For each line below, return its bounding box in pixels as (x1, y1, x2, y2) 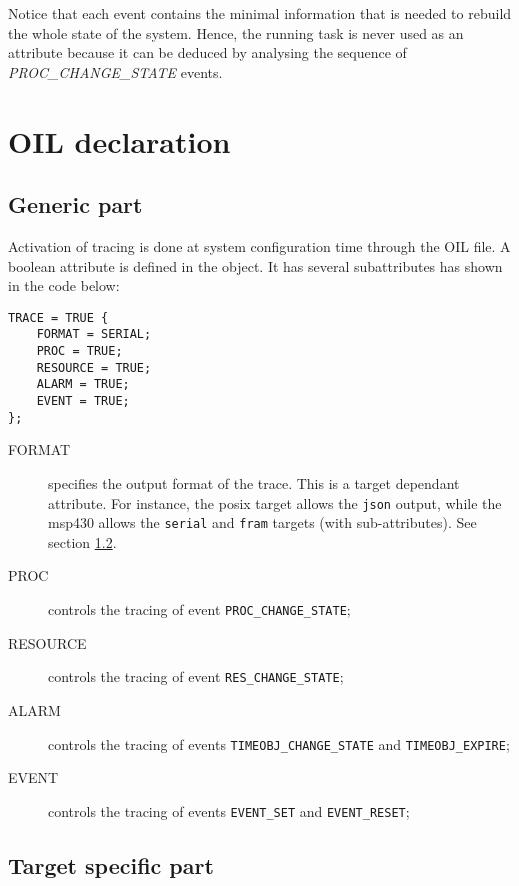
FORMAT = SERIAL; (36, 327, 152, 342)
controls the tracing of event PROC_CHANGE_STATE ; (48, 599, 351, 620)
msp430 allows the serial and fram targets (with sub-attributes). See (48, 512, 477, 533)
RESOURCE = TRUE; (36, 360, 152, 375)
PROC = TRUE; (36, 344, 123, 359)
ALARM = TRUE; (36, 377, 130, 392)
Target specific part (8, 849, 214, 880)
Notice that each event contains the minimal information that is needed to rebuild (8, 3, 512, 23)
